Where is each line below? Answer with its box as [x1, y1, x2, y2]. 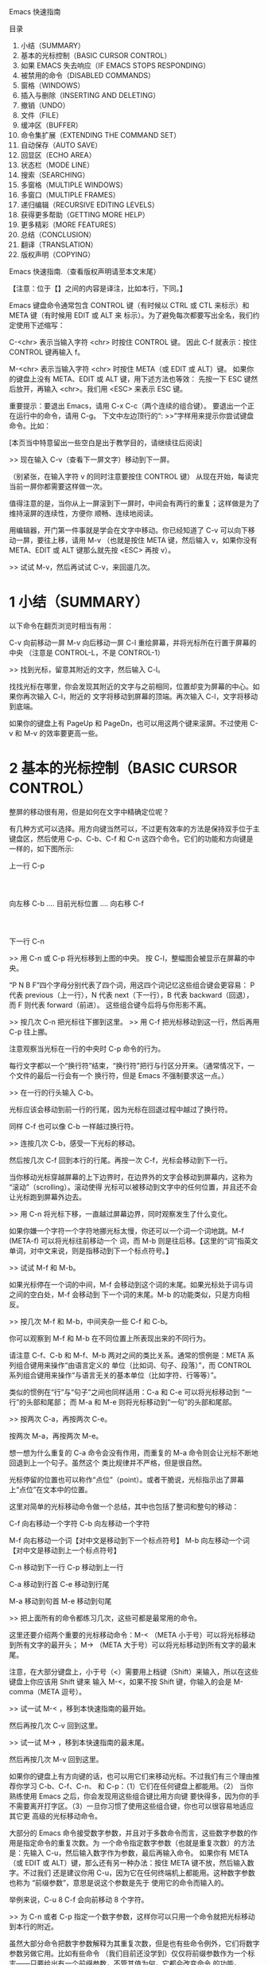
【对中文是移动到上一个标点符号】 [9, 1545, 121, 1555]
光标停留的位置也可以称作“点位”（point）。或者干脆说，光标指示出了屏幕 [9, 1475, 245, 1484]
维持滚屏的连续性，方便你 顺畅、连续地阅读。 [9, 509, 157, 518]
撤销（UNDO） [20, 100, 70, 110]
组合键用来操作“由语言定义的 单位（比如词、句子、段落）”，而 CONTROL [15, 1360, 252, 1369]
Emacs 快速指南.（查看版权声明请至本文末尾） [9, 267, 161, 276]
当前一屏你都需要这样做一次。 [9, 482, 107, 491]
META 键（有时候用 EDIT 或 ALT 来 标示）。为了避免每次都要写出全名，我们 [9, 311, 253, 320]
